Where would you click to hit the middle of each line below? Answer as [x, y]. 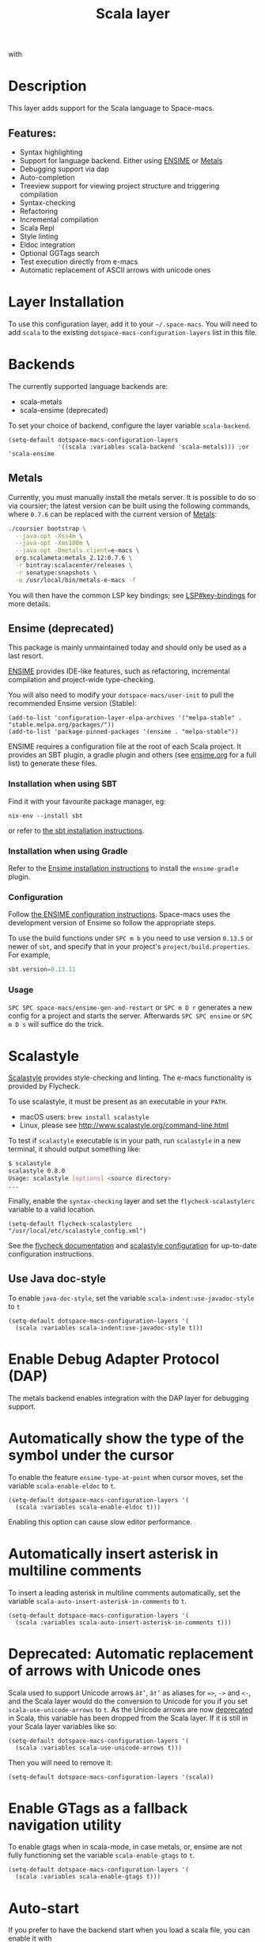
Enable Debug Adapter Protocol [114, 1359]
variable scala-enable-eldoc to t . [62, 1486]
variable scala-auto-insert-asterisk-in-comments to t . [98, 1601]
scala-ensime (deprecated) [64, 410]
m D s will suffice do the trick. [56, 1024]
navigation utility [65, 1825]
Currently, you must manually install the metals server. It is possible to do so [132, 497]
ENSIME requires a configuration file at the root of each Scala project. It [125, 746]
